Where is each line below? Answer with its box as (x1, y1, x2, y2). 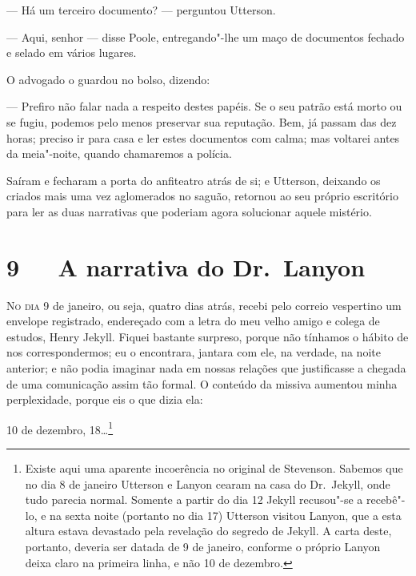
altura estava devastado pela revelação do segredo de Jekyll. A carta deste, (25, 522, 392, 539)
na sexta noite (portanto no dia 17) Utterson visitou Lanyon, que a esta (50, 506, 402, 523)
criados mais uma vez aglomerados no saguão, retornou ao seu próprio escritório (6, 187, 398, 204)
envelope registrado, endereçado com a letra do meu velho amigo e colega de (6, 312, 380, 329)
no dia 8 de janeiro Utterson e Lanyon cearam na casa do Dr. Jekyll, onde (25, 475, 390, 492)
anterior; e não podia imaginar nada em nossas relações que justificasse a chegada (6, 360, 406, 377)
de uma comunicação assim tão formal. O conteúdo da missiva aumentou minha (6, 375, 398, 392)
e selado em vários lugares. (6, 44, 137, 61)
